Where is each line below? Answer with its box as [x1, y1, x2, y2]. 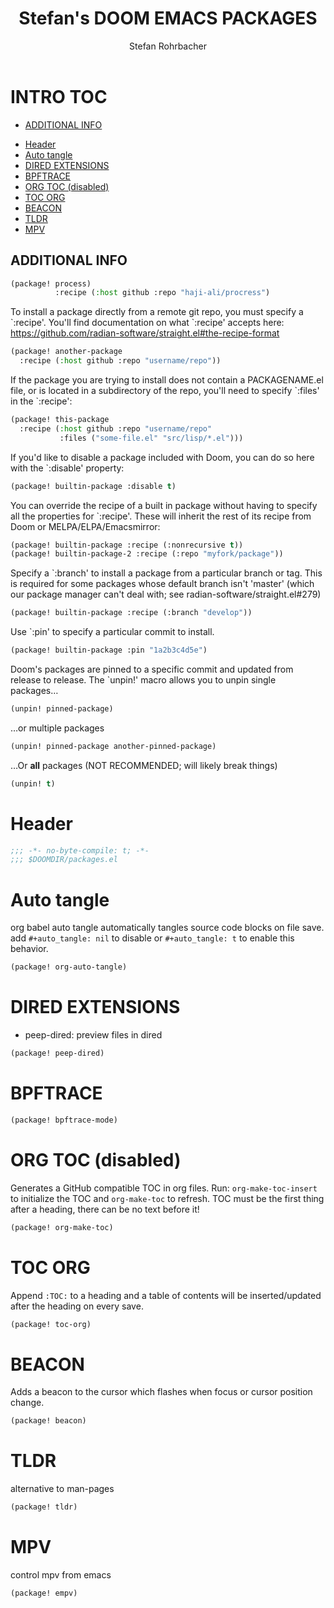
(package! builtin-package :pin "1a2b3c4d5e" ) [10, 645, 208, 656]
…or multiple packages [10, 722, 105, 734]
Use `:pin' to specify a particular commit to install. [10, 626, 215, 638]
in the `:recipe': [10, 395, 73, 407]
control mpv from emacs [10, 1568, 112, 1581]
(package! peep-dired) [10, 1048, 105, 1059]
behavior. [10, 943, 49, 955]
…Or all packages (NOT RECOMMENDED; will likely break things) [10, 759, 278, 771]
